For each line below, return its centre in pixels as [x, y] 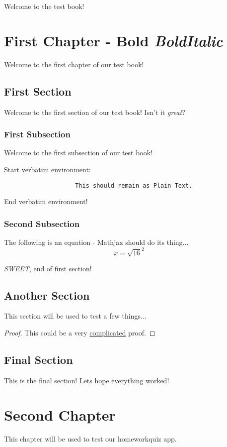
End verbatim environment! [46, 201]
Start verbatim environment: [47, 169]
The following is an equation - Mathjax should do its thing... [96, 242]
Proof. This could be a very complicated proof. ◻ [80, 333]
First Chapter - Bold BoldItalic [113, 40]
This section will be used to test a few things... [75, 316]
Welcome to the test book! [44, 6]
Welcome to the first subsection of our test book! [78, 153]
